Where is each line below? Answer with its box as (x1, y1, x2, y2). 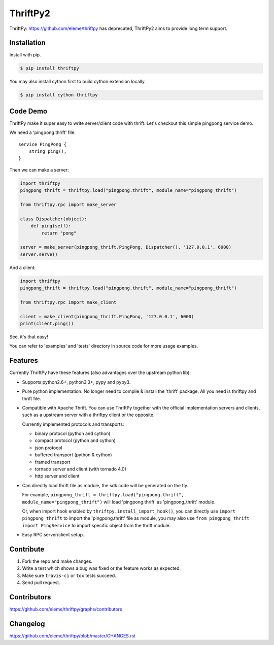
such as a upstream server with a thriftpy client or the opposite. (22, 412, 155, 418)
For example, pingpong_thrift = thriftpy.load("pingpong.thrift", (22, 492, 185, 498)
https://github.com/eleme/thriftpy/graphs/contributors (9, 606, 122, 613)
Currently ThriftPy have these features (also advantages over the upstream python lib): (9, 369, 191, 376)
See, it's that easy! (9, 334, 48, 340)
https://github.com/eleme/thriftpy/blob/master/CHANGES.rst (9, 633, 136, 639)
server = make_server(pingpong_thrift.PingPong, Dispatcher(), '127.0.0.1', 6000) (20, 244, 232, 250)
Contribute (9, 545, 45, 553)
